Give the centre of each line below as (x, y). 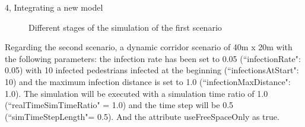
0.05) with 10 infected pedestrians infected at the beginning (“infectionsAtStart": (152, 70)
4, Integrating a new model (54, 7)
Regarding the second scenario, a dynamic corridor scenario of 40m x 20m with (149, 47)
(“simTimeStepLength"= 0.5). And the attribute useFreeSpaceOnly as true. (142, 116)
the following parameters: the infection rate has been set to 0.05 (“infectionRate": (153, 58)
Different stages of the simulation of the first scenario (125, 27)
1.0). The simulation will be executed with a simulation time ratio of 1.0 (136, 93)
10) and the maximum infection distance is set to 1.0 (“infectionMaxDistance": (148, 81)
